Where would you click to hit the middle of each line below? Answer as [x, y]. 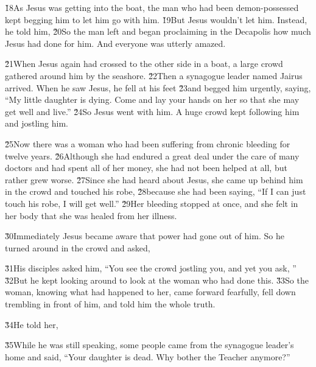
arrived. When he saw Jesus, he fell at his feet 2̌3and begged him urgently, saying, [158, 87]
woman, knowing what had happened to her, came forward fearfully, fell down [150, 292]
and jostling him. [37, 123]
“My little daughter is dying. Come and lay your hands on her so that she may [152, 100]
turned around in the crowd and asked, [78, 247]
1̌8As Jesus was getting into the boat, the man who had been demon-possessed [152, 7]
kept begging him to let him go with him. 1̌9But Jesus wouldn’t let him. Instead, [156, 19]
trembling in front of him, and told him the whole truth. [110, 304]
